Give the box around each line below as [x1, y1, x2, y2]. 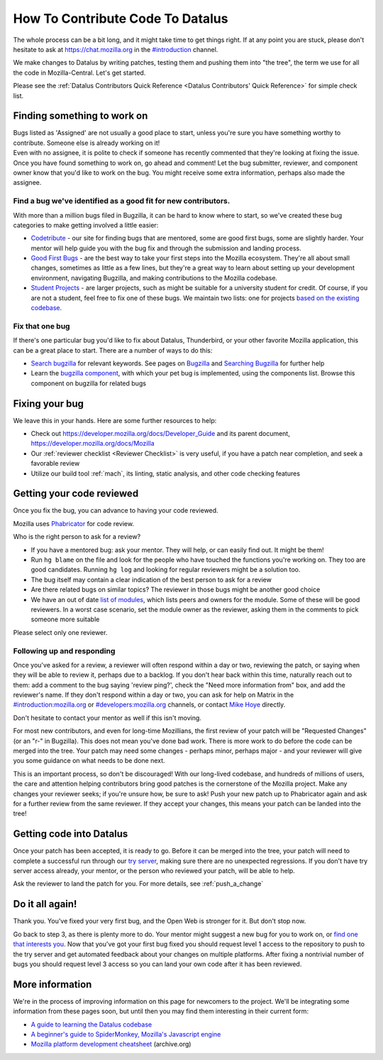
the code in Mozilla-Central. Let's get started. [13, 68, 146, 77]
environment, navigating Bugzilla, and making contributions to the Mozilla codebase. [30, 274, 278, 282]
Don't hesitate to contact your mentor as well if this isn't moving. [13, 713, 202, 722]
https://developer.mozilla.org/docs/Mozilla [30, 439, 155, 448]
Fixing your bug [13, 397, 84, 409]
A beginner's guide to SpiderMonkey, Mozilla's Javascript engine [30, 1030, 221, 1039]
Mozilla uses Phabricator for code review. [13, 519, 135, 528]
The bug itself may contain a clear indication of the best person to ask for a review [30, 575, 272, 584]
